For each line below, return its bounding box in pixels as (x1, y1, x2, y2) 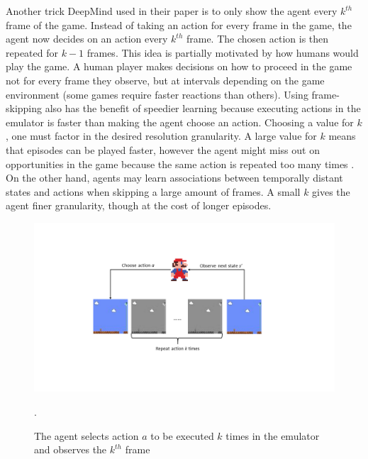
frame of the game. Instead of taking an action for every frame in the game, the (6, 17, 352, 32)
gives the (312, 184, 350, 199)
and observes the (34, 442, 107, 457)
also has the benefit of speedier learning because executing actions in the (45, 101, 361, 116)
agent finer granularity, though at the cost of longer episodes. (6, 198, 272, 213)
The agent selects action (34, 428, 139, 443)
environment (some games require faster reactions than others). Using (6, 87, 308, 101)
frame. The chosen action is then (186, 31, 329, 46)
